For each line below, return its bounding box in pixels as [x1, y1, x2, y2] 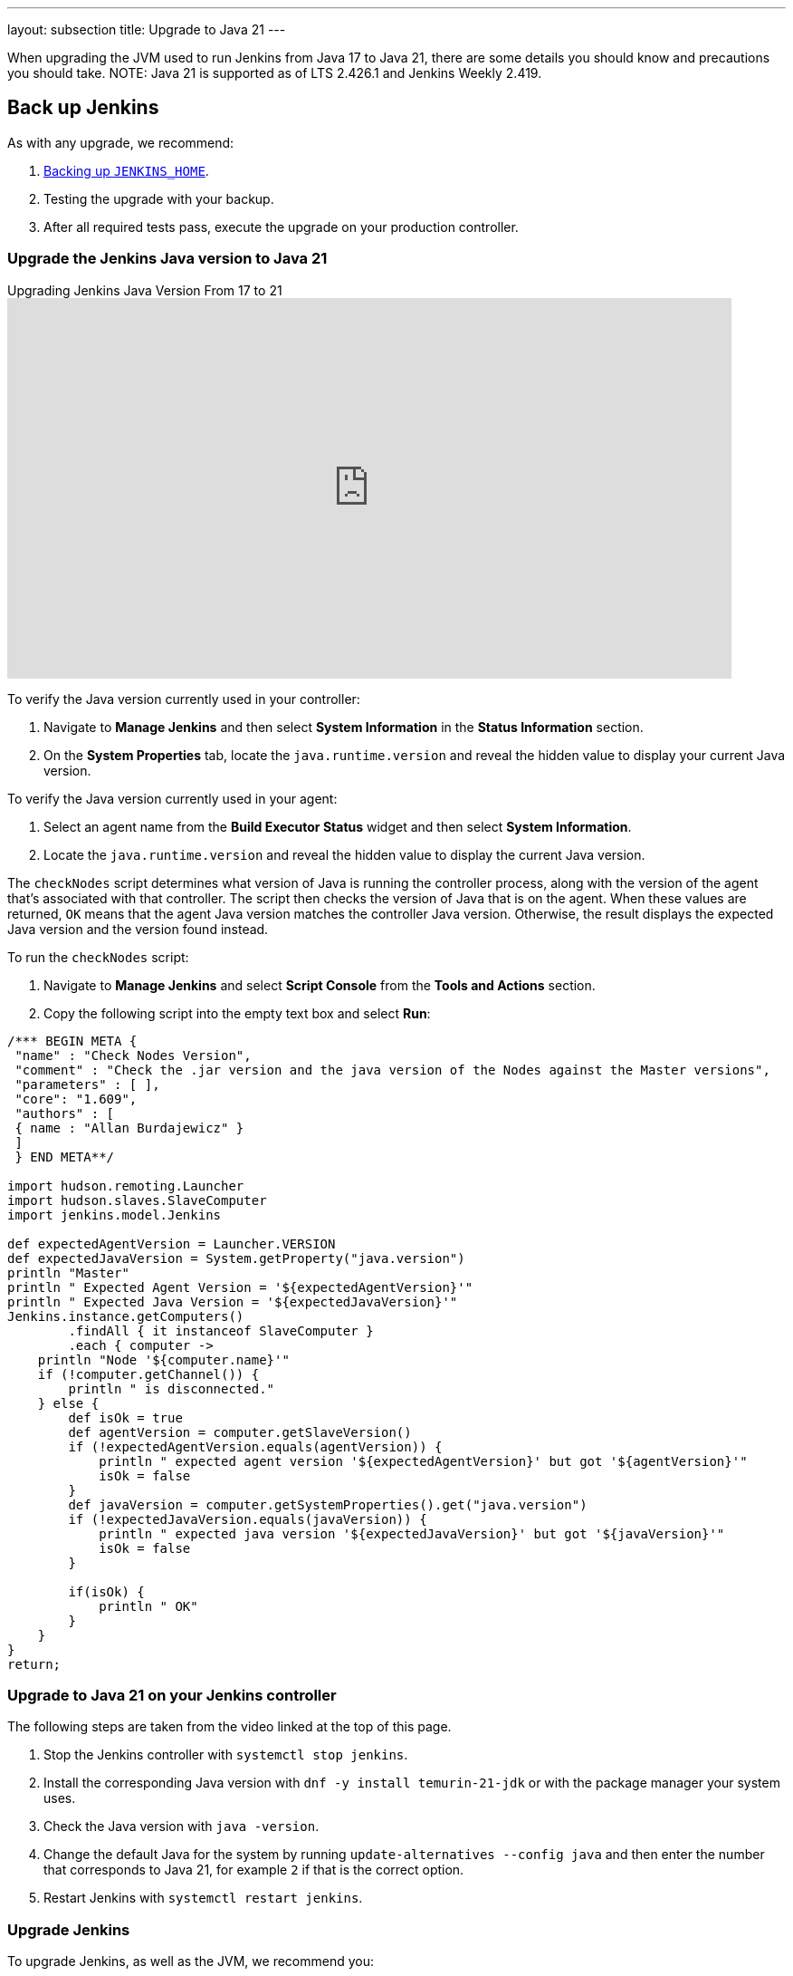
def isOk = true [68, 1410, 183, 1425]
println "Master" [7, 1265, 129, 1280]
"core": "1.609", [14, 1091, 138, 1106]
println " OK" [99, 1598, 198, 1614]
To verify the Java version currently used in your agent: [7, 790, 338, 806]
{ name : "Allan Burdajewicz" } [14, 1120, 244, 1135]
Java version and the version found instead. [7, 921, 269, 937]
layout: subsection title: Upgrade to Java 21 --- [7, 22, 286, 37]
